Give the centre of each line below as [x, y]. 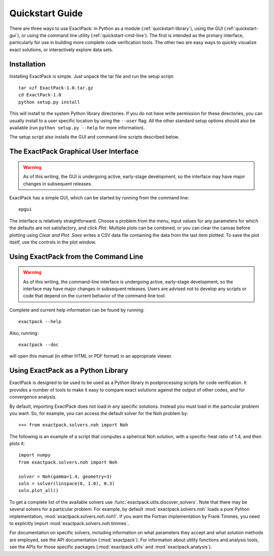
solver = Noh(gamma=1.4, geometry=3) [65, 476]
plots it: [17, 443]
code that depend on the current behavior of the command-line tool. [94, 296]
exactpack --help [40, 322]
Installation [27, 64]
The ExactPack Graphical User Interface [74, 151]
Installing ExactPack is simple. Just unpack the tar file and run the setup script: [92, 76]
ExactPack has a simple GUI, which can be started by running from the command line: [99, 197]
